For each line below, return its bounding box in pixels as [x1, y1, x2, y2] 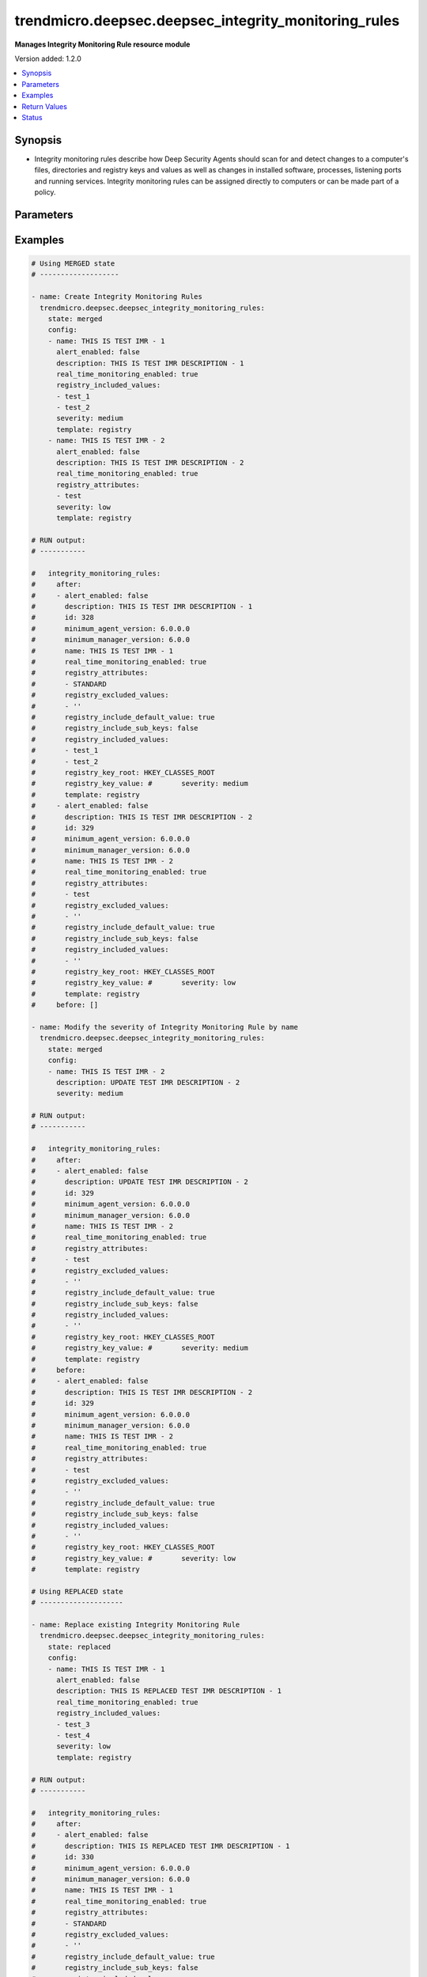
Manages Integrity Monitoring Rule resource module [14, 40, 191, 49]
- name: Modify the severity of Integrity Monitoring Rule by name [31, 1023, 299, 1031]
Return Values [21, 101, 67, 111]
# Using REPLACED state [31, 1586, 124, 1596]
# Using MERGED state [31, 259, 115, 268]
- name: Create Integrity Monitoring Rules [31, 293, 203, 301]
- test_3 [56, 1720, 90, 1729]
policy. [34, 187, 56, 197]
